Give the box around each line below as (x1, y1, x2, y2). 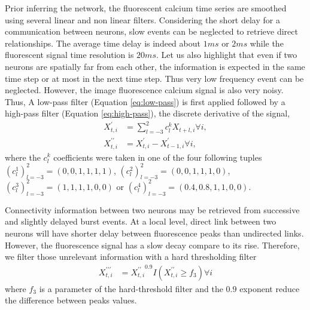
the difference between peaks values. (5, 294, 137, 306)
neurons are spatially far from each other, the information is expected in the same (5, 60, 305, 72)
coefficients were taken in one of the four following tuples (53, 151, 262, 163)
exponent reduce (239, 282, 300, 294)
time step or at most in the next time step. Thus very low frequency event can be (5, 72, 304, 84)
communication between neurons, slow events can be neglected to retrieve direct (5, 25, 298, 38)
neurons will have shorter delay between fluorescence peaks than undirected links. (5, 226, 304, 239)
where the (5, 151, 41, 163)
